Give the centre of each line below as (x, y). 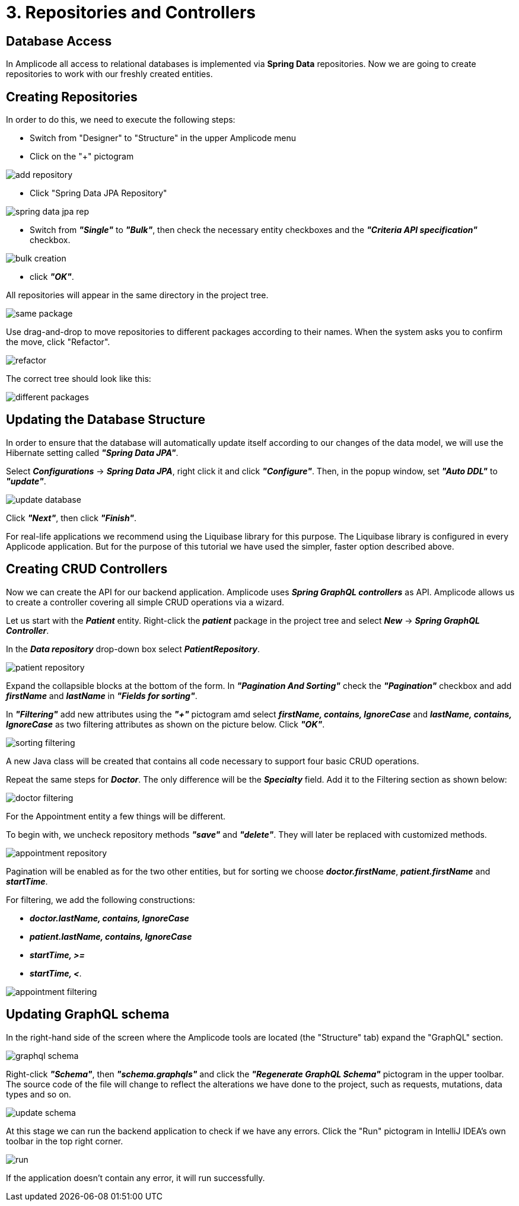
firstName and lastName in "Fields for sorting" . (102, 695)
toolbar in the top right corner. (65, 1141)
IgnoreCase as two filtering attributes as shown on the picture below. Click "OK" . (165, 724)
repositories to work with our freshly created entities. (109, 74)
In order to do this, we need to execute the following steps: (121, 120)
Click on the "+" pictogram (82, 157)
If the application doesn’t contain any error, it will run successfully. (136, 1178)
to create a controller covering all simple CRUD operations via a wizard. (145, 602)
